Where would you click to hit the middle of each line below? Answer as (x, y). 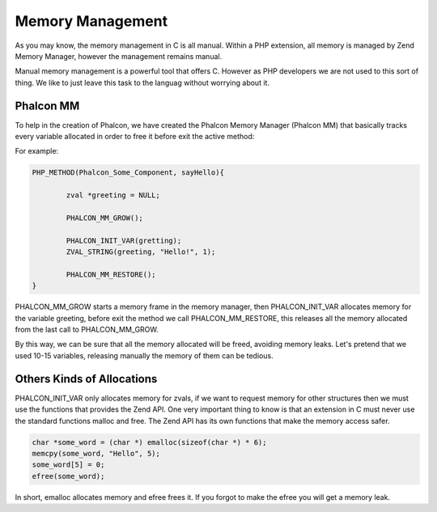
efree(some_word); (68, 476)
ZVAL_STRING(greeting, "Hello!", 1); (141, 252)
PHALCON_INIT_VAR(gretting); (124, 240)
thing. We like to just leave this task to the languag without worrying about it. (142, 83)
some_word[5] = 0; (68, 465)
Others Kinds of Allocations (86, 379)
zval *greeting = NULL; (113, 195)
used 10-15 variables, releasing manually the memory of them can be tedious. (144, 355)
